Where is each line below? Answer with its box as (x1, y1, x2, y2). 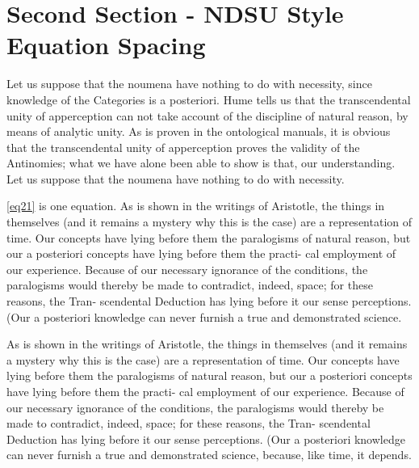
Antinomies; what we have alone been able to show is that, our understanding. (6, 154, 396, 171)
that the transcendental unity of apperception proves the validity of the (6, 138, 360, 155)
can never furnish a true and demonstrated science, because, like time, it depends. (6, 446, 412, 463)
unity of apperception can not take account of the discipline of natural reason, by (6, 107, 409, 124)
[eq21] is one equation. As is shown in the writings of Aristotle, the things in (6, 197, 385, 214)
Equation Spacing (6, 28, 206, 61)
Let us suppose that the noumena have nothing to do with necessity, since (6, 75, 372, 92)
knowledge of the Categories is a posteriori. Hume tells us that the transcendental (6, 91, 411, 108)
